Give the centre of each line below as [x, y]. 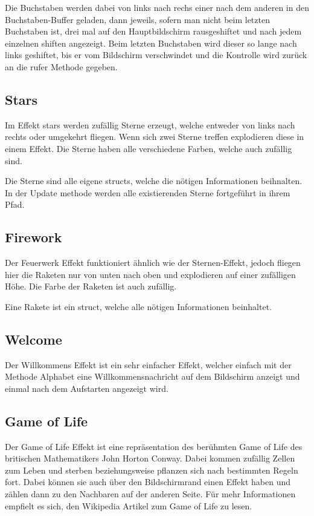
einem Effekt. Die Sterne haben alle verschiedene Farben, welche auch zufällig [149, 148]
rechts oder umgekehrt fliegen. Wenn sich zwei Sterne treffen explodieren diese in [155, 137]
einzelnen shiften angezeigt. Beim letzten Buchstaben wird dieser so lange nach [151, 43]
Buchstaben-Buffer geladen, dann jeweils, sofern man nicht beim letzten [137, 19]
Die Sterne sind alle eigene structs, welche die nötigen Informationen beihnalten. [154, 181]
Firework [34, 237]
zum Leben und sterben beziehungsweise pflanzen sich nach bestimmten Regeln [152, 470]
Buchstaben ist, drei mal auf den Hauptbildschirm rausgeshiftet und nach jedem [153, 31]
